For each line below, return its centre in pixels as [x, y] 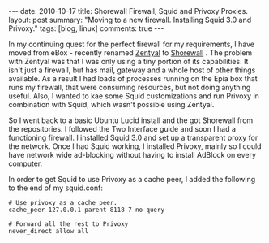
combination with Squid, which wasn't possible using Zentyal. [111, 104]
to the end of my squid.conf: [56, 188]
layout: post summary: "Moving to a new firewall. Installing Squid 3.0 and [130, 20]
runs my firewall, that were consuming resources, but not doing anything [130, 87]
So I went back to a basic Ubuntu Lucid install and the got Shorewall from [131, 120]
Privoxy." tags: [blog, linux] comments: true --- [86, 28]
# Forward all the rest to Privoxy [68, 224]
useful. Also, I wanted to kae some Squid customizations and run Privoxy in [134, 96]
